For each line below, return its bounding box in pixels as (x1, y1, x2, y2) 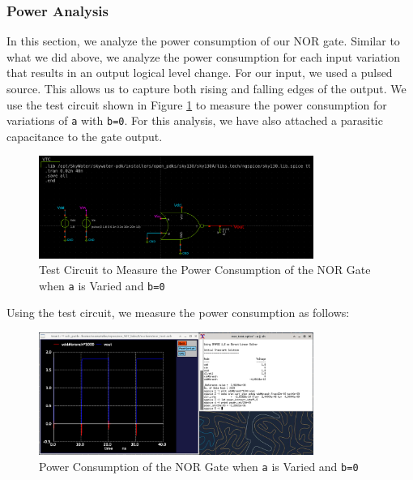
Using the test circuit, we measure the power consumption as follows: (6, 304, 350, 321)
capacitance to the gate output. (6, 127, 163, 144)
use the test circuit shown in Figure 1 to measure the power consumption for (6, 96, 387, 113)
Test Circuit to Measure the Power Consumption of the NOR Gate (39, 261, 371, 278)
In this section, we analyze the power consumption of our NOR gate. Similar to (6, 32, 400, 49)
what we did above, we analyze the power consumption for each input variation (6, 48, 400, 65)
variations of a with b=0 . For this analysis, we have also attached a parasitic (6, 112, 383, 129)
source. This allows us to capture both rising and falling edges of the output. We (6, 80, 407, 96)
